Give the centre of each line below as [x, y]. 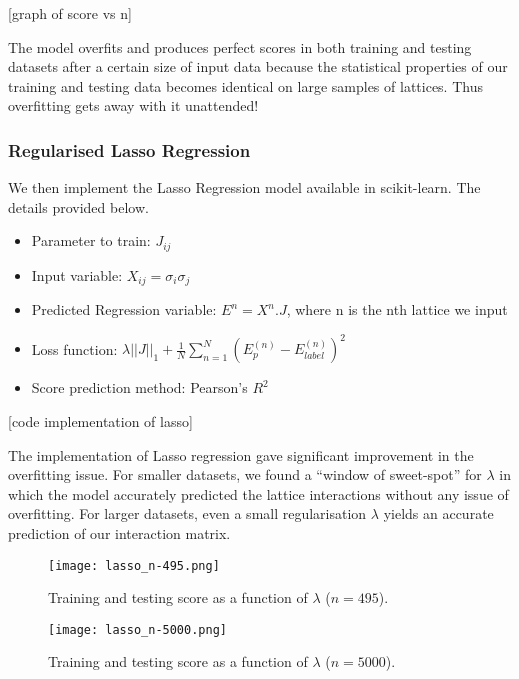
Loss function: [74, 348]
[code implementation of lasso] [100, 420]
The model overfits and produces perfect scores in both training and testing [240, 46]
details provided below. [78, 206]
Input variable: [77, 274]
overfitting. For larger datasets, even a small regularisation [187, 513]
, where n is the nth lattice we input [397, 309]
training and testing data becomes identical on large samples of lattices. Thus [245, 85]
